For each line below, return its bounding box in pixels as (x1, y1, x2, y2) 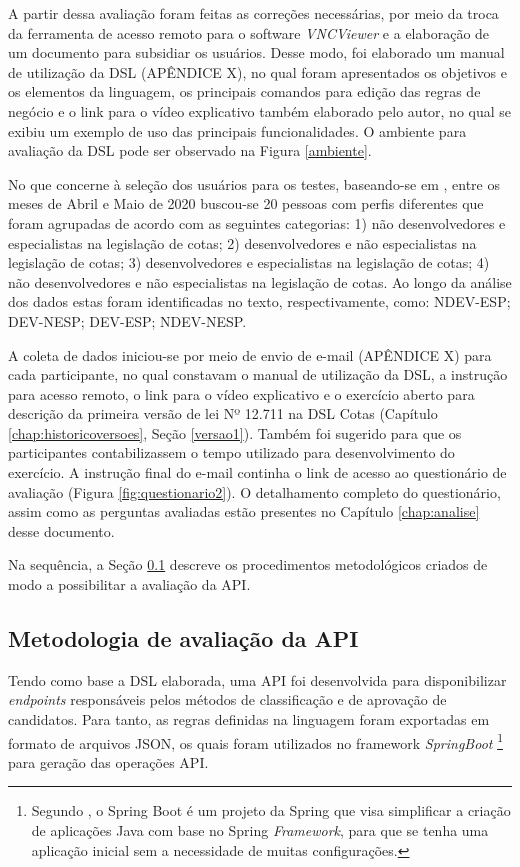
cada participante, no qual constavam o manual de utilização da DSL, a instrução (8, 364, 508, 385)
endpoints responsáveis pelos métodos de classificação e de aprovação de (8, 689, 447, 710)
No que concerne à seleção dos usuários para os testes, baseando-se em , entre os (8, 173, 500, 194)
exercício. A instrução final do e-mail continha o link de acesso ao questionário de (8, 462, 507, 483)
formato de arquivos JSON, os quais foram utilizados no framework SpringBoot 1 (8, 729, 503, 753)
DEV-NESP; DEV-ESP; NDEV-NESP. (8, 310, 247, 331)
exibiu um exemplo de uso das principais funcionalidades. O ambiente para (8, 120, 467, 141)
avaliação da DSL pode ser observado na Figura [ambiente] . (8, 140, 372, 161)
